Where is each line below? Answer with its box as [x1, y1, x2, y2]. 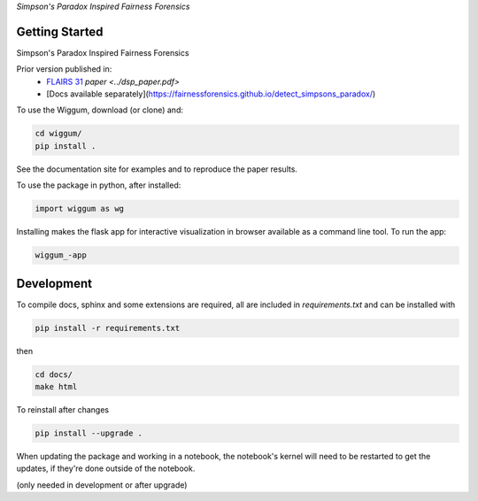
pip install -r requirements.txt [35, 323, 181, 333]
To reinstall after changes [16, 405, 110, 415]
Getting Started [16, 24, 104, 39]
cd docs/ [35, 369, 73, 380]
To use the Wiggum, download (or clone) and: [16, 104, 183, 115]
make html [35, 382, 78, 392]
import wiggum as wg [35, 204, 124, 214]
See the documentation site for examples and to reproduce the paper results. [16, 164, 298, 174]
